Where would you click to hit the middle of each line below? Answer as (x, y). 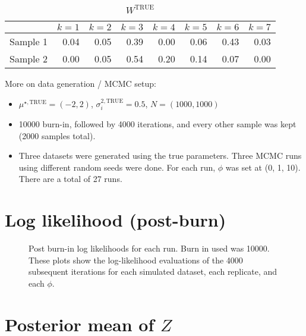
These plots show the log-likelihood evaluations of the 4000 (136, 260)
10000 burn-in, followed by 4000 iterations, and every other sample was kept (157, 124)
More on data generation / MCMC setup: (81, 83)
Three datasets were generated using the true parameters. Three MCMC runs (160, 156)
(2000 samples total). (57, 135)
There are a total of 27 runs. (70, 179)
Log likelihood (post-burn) (116, 220)
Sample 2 (29, 59)
